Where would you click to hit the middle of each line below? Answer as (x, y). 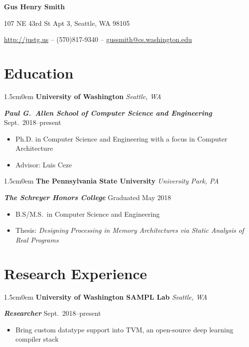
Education (39, 72)
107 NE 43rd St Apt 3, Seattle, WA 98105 (67, 23)
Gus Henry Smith (34, 6)
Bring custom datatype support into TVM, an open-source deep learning (124, 329)
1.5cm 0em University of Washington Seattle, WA (83, 96)
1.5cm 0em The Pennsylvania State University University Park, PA (112, 181)
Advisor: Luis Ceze (43, 164)
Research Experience (75, 273)
